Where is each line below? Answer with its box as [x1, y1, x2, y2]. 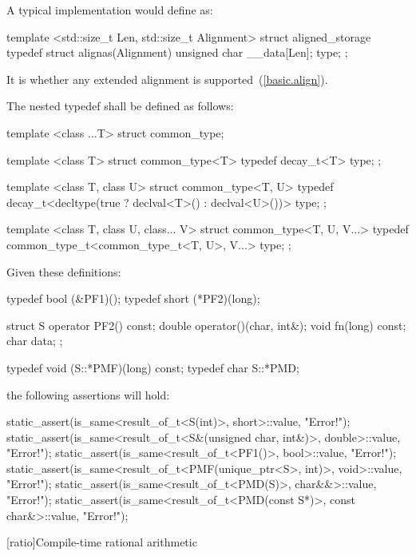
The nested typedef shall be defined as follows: [6, 97, 234, 114]
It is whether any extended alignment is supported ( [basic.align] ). [6, 70, 328, 87]
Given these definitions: [6, 263, 121, 280]
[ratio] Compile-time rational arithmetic [6, 534, 197, 550]
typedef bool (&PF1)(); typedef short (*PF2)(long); [6, 290, 260, 307]
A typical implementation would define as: [6, 2, 213, 18]
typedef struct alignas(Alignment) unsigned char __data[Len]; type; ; [6, 44, 348, 61]
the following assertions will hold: [6, 386, 170, 403]
